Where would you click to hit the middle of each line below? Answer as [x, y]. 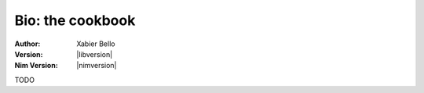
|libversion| [95, 54]
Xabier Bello [96, 44]
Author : [27, 44]
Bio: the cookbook [75, 20]
